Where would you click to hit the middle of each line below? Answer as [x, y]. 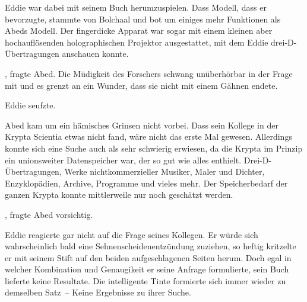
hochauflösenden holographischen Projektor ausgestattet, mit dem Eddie [137, 42]
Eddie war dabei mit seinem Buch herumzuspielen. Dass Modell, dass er [136, 7]
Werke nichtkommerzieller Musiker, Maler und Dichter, [164, 171]
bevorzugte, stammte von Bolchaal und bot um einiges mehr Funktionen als [143, 19]
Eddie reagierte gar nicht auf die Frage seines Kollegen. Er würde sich [132, 234]
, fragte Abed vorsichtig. [49, 214]
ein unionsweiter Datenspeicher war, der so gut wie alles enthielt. [123, 160]
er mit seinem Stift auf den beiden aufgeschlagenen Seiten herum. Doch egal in [148, 257]
